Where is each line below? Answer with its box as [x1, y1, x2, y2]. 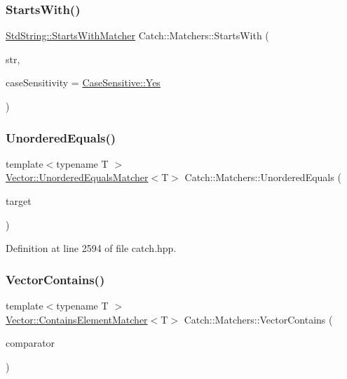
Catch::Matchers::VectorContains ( [184, 312, 333, 326]
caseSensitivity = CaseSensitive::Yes [6, 75, 161, 90]
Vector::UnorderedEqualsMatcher [6, 170, 149, 185]
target [6, 194, 32, 208]
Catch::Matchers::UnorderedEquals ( [184, 170, 341, 185]
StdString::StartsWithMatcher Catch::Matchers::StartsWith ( [6, 28, 269, 43]
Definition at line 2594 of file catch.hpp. [6, 241, 177, 255]
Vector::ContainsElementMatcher [6, 312, 148, 326]
